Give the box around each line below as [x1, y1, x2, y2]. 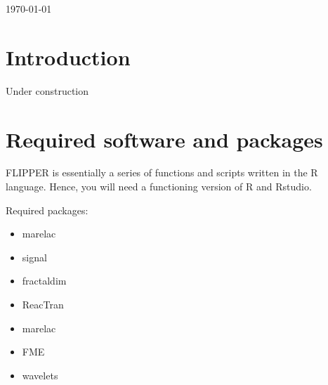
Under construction [6, 83, 89, 98]
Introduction [6, 42, 131, 71]
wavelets [22, 367, 58, 382]
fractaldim [22, 273, 67, 288]
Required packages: [6, 202, 88, 217]
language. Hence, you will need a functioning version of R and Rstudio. [6, 179, 312, 194]
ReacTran [22, 297, 64, 311]
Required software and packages [6, 124, 323, 153]
